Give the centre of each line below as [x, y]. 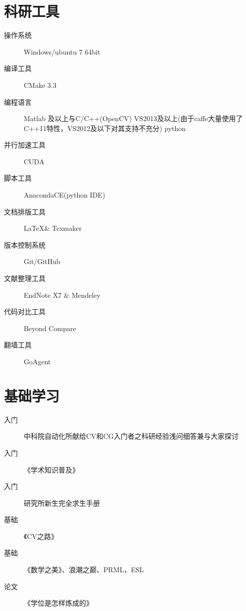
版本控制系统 [25, 244]
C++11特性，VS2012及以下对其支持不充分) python [105, 128]
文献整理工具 [25, 278]
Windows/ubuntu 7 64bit [62, 51]
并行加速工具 [25, 145]
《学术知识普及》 [51, 469]
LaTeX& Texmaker [53, 228]
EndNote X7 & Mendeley [62, 295]
